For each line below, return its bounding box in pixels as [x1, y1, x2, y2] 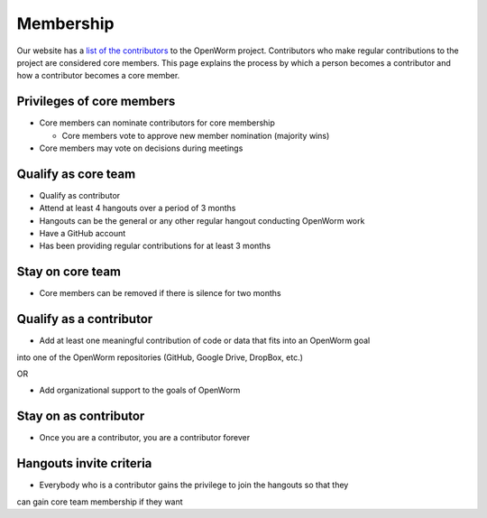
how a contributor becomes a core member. [16, 70, 180, 81]
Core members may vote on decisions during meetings [39, 143, 243, 153]
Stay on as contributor [16, 409, 145, 424]
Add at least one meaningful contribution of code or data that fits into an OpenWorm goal [39, 335, 371, 347]
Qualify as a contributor [16, 311, 153, 327]
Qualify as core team [16, 166, 136, 181]
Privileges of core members [16, 94, 176, 109]
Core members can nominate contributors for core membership [39, 117, 275, 128]
